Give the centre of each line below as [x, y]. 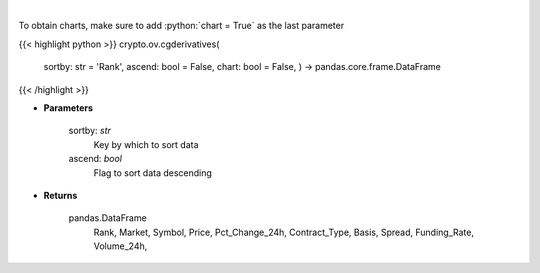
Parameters [68, 107]
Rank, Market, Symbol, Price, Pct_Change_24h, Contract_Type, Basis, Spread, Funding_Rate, [284, 232]
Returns [60, 195]
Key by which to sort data [146, 144]
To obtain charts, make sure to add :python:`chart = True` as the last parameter [181, 26]
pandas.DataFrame [107, 218]
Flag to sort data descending [152, 172]
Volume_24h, [120, 246]
